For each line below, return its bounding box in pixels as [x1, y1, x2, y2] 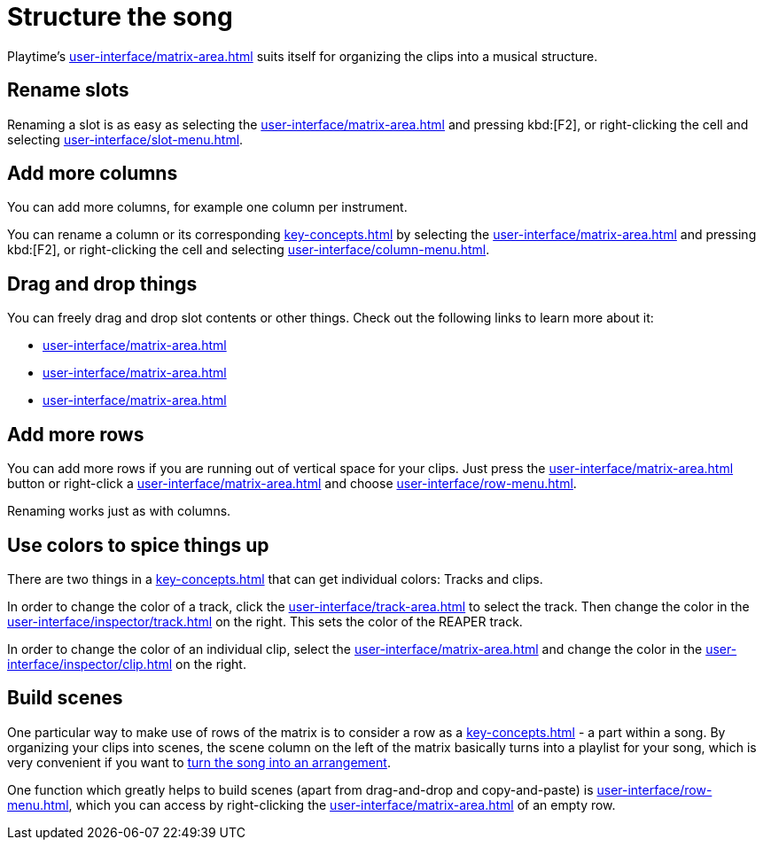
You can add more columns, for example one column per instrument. [7, 199, 408, 215]
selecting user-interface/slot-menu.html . [7, 131, 244, 147]
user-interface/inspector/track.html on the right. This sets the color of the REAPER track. [7, 613, 523, 629]
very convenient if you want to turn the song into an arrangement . [7, 754, 391, 770]
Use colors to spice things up [7, 533, 269, 556]
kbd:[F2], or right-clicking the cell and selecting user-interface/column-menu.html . [7, 242, 490, 258]
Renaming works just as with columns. [7, 503, 231, 519]
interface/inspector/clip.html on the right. [7, 656, 246, 672]
